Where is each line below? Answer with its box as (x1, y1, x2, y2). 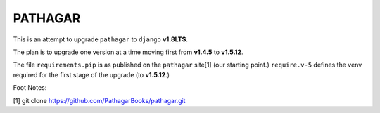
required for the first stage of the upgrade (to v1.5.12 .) (13, 70, 170, 79)
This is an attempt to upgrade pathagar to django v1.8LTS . (13, 35, 188, 44)
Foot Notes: (13, 84, 47, 92)
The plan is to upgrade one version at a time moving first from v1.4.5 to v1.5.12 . (13, 48, 243, 56)
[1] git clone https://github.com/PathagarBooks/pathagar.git (13, 96, 186, 105)
